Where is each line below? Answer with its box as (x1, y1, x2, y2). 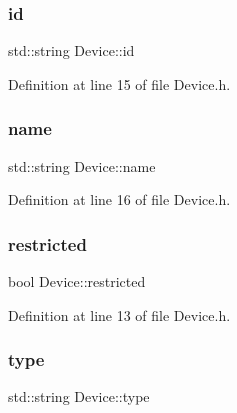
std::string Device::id (8, 40, 135, 61)
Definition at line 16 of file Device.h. (8, 189, 231, 210)
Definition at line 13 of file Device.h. (8, 304, 231, 325)
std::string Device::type (8, 386, 150, 407)
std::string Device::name (8, 155, 156, 176)
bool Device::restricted (8, 271, 146, 292)
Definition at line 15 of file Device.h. (8, 73, 231, 94)
